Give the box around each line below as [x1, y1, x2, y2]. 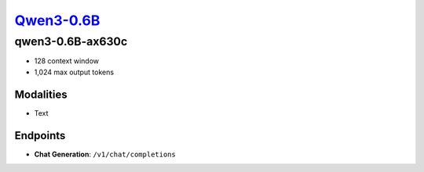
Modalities [14, 88, 68, 101]
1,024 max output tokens [34, 67, 114, 77]
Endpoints [14, 129, 66, 142]
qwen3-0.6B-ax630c [14, 34, 128, 48]
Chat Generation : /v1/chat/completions [34, 149, 176, 159]
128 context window [34, 56, 100, 66]
